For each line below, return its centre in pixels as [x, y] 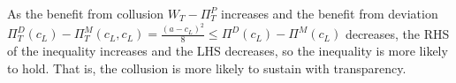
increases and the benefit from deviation [330, 13]
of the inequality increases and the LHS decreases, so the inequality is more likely [228, 51]
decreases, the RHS [397, 33]
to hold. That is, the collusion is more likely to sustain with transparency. [207, 68]
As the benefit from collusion [86, 13]
